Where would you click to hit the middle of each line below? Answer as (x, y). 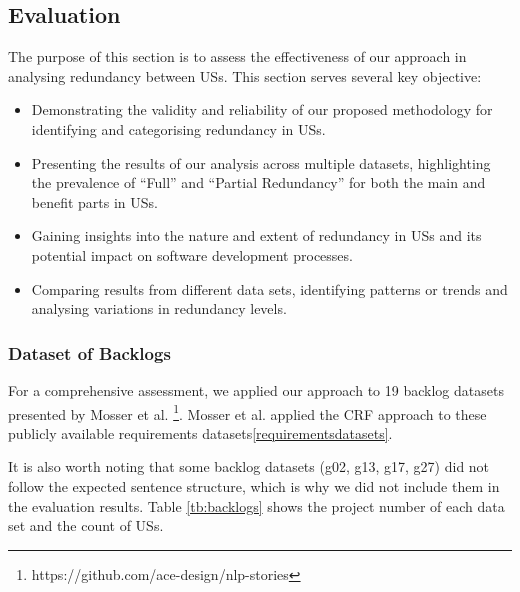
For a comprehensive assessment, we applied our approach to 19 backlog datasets (256, 389)
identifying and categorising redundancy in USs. (178, 128)
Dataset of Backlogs (89, 352)
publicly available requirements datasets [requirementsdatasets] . (200, 432)
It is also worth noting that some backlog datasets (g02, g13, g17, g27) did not (249, 466)
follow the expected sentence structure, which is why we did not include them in (254, 485)
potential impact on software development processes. (192, 254)
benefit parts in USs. (95, 201)
